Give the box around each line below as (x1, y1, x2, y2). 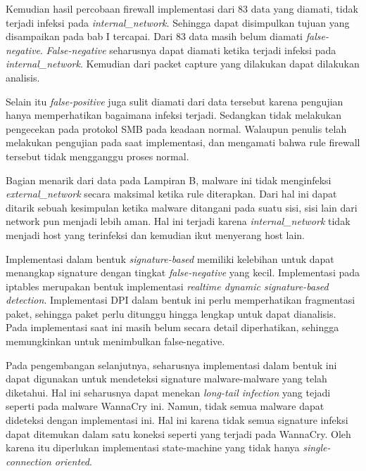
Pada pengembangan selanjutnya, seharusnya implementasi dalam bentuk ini (6, 357, 337, 372)
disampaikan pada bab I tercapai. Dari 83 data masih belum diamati (6, 29, 303, 44)
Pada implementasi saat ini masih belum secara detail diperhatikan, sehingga (6, 320, 339, 335)
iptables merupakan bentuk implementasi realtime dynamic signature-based (6, 278, 329, 293)
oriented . (54, 453, 92, 468)
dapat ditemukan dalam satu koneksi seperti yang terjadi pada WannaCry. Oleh (6, 426, 351, 441)
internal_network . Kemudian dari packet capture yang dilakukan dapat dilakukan (6, 56, 360, 71)
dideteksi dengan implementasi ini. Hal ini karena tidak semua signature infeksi (6, 413, 348, 427)
